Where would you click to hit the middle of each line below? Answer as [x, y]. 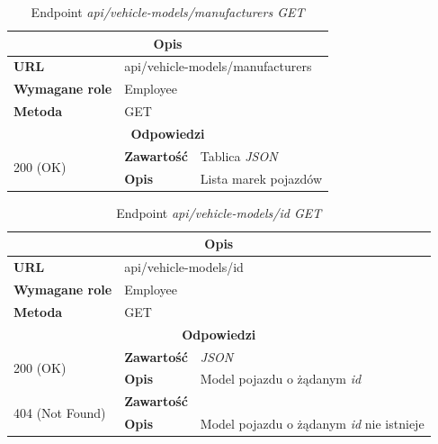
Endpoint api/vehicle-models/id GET [219, 212]
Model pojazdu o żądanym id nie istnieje [312, 424]
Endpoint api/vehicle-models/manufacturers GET [168, 12]
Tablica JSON [239, 155]
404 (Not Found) [60, 412]
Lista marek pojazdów [261, 178]
